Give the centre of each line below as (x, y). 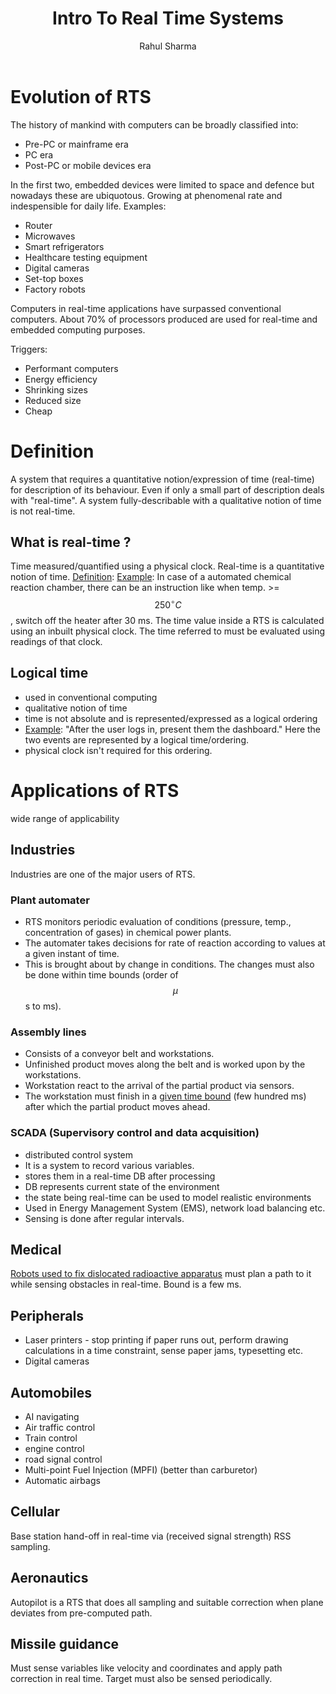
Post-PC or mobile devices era (88, 165)
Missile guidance (65, 1644)
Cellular (35, 1512)
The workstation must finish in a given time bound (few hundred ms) (165, 1096)
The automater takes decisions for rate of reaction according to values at (175, 943)
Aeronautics (49, 1578)
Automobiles (51, 1392)
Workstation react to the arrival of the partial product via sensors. (159, 1086)
